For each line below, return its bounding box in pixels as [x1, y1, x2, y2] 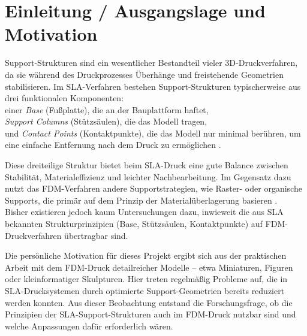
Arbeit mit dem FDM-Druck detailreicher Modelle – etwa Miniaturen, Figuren [5, 261, 293, 273]
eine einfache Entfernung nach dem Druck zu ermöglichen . [5, 138, 221, 151]
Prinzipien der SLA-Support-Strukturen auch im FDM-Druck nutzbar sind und [5, 308, 296, 320]
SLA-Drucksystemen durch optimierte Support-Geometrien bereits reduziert [5, 284, 285, 296]
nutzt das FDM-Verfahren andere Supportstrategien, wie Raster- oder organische [5, 182, 302, 195]
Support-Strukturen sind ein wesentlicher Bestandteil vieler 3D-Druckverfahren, [5, 56, 298, 69]
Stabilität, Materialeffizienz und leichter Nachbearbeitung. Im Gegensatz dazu [5, 170, 291, 183]
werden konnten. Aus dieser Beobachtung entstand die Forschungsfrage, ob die [5, 296, 293, 308]
